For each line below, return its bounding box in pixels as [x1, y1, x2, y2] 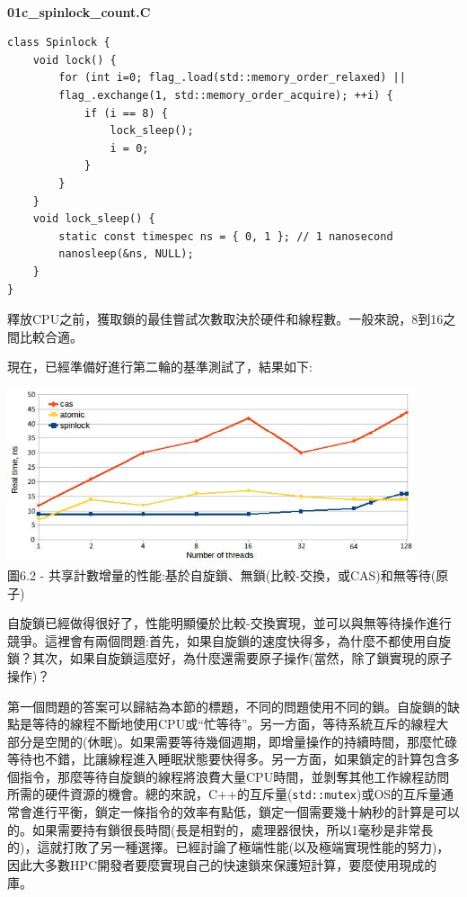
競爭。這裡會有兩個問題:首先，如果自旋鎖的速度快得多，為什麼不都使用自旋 [7, 631, 451, 650]
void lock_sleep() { [32, 212, 155, 226]
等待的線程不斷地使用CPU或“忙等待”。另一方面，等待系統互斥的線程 [31, 714, 436, 733]
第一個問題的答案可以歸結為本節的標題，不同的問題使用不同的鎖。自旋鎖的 [7, 696, 447, 715]
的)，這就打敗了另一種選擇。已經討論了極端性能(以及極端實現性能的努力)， [7, 838, 450, 857]
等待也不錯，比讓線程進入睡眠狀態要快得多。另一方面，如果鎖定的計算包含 [7, 749, 447, 768]
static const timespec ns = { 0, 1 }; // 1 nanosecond [58, 229, 393, 243]
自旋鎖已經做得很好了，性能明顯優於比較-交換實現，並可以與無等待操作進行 [7, 614, 452, 632]
